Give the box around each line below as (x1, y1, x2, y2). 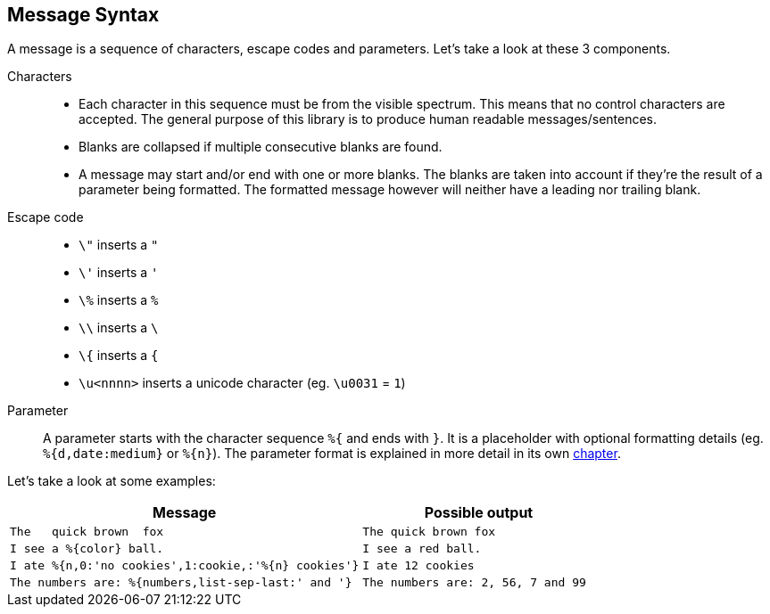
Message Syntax (7, 4, 160, 26)
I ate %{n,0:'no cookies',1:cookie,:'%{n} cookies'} (10, 559, 360, 573)
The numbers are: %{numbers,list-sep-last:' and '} (10, 576, 352, 590)
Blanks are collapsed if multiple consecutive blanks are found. (79, 139, 443, 155)
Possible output (424, 503, 534, 522)
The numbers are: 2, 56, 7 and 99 (362, 576, 586, 590)
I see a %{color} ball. (10, 542, 164, 556)
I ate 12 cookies (362, 559, 475, 573)
